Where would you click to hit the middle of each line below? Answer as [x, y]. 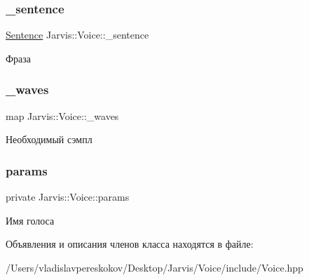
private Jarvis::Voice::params [68, 197]
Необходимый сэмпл [49, 139]
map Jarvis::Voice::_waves [62, 115]
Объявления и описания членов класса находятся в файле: [130, 244]
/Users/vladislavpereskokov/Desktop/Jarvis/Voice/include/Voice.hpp [154, 267]
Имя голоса [30, 220]
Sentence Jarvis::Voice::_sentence [77, 35]
